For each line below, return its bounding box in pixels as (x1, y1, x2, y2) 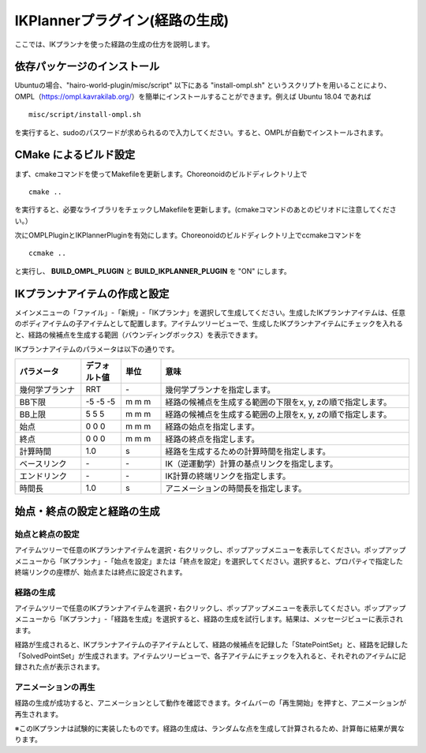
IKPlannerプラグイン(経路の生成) (14, 12, 230, 29)
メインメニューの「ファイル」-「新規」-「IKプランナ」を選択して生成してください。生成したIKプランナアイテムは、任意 (14, 308, 406, 317)
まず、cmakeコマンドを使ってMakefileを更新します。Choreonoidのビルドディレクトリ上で (14, 169, 308, 178)
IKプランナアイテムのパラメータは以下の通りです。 (14, 344, 179, 354)
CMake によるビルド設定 (14, 148, 136, 162)
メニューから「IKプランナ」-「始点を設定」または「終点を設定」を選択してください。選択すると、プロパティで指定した (14, 556, 404, 566)
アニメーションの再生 (14, 681, 95, 692)
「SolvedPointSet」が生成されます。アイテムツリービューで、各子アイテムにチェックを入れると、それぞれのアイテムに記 (14, 651, 406, 661)
